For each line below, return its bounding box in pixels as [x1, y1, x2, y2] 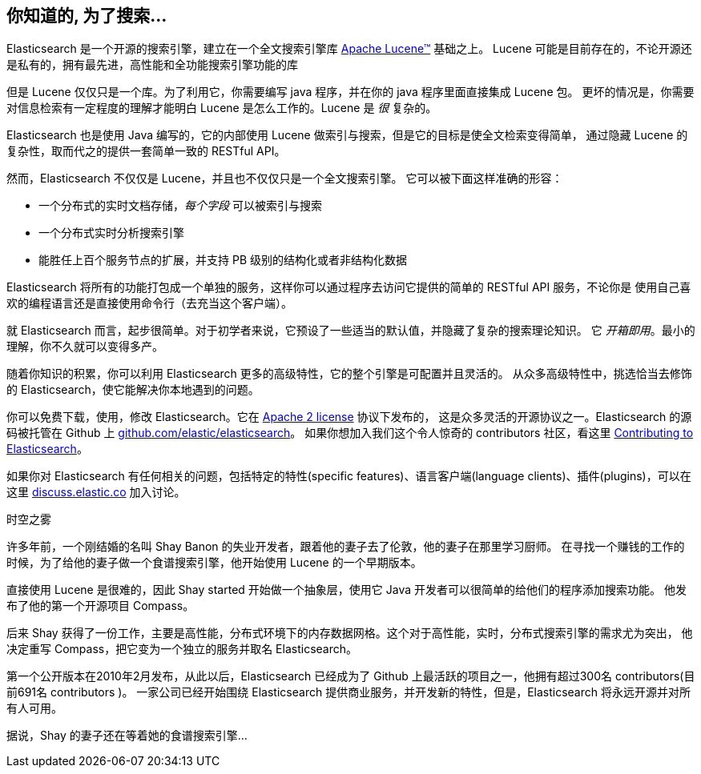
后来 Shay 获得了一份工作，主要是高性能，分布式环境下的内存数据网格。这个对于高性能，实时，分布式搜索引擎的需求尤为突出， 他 [6, 626, 693, 640]
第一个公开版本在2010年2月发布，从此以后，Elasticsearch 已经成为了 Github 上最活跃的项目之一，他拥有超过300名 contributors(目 [6, 669, 695, 684]
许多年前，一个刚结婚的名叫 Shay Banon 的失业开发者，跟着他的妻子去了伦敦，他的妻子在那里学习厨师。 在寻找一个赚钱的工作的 [6, 539, 685, 554]
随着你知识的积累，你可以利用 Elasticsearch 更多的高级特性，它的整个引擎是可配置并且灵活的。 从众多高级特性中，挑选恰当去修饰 [6, 367, 692, 381]
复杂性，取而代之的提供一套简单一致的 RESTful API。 [6, 144, 286, 158]
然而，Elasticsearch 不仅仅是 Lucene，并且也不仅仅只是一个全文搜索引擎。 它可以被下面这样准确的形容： [6, 171, 563, 186]
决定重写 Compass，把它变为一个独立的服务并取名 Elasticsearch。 [6, 642, 357, 656]
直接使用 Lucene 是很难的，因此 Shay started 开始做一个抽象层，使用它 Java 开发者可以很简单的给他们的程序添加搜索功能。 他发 [6, 583, 687, 597]
